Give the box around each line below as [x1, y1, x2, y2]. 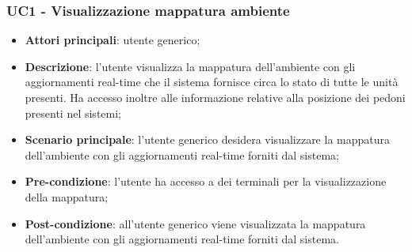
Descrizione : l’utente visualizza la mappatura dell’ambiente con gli [25, 58, 356, 74]
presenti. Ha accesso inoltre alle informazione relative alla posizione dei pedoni [25, 89, 406, 105]
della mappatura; [25, 188, 109, 205]
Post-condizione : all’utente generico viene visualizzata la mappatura [25, 215, 366, 231]
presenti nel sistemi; [25, 104, 121, 121]
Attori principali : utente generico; [25, 32, 200, 48]
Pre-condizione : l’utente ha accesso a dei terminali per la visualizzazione [25, 173, 387, 190]
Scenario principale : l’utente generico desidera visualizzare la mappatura [25, 131, 390, 148]
